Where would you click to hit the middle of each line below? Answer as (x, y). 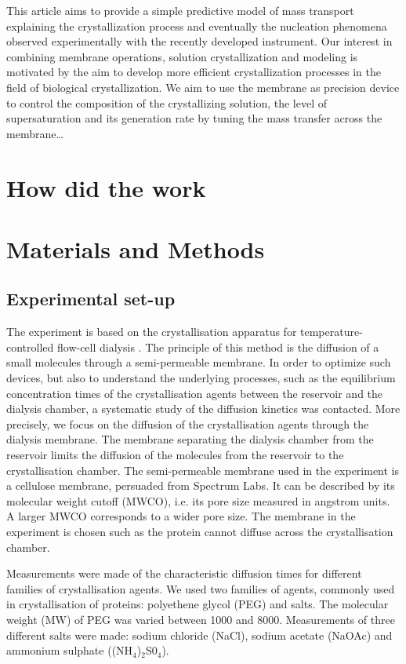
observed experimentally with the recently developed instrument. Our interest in (199, 41)
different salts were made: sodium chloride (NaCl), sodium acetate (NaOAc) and (199, 635)
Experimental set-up (91, 299)
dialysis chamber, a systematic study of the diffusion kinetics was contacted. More (203, 409)
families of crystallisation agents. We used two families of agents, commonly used (201, 588)
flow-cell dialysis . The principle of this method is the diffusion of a (218, 347)
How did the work (106, 187)
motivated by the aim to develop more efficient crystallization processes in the (194, 72)
